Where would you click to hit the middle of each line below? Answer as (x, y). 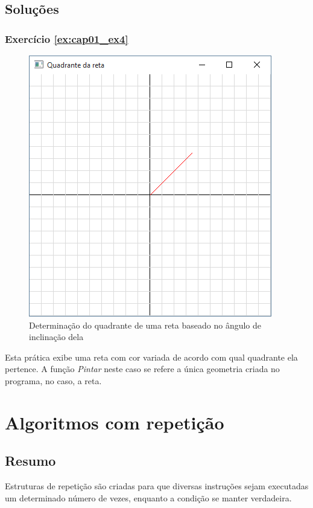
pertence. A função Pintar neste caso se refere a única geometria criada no (142, 369)
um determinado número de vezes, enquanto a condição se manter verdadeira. (148, 497)
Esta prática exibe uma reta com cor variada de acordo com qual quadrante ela (151, 357)
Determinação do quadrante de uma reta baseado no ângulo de (145, 325)
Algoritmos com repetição (115, 422)
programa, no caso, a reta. (53, 380)
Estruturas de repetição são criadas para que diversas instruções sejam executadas (157, 486)
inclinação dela (56, 337)
